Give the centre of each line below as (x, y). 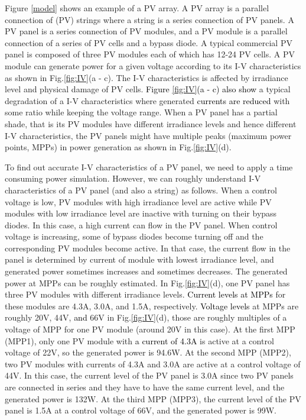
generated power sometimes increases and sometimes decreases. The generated (146, 271)
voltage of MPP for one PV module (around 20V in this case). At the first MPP (150, 329)
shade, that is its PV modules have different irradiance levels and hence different (151, 123)
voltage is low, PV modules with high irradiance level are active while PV (138, 201)
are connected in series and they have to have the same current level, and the (145, 387)
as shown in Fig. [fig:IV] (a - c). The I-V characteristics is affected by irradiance (147, 77)
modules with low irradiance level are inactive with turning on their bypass (141, 213)
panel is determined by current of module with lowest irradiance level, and (139, 259)
